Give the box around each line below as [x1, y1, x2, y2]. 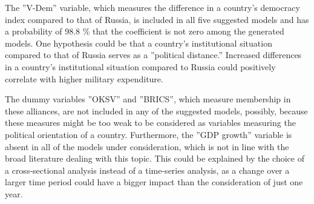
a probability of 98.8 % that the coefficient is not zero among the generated [5, 25, 284, 38]
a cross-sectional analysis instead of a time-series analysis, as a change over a [5, 163, 290, 176]
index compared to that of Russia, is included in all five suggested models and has [5, 13, 309, 25]
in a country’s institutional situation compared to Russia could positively [5, 60, 276, 73]
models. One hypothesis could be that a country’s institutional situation [5, 36, 272, 49]
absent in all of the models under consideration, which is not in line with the [5, 140, 289, 153]
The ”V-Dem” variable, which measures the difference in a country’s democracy [5, 1, 300, 13]
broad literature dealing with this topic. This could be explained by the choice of [5, 152, 304, 165]
